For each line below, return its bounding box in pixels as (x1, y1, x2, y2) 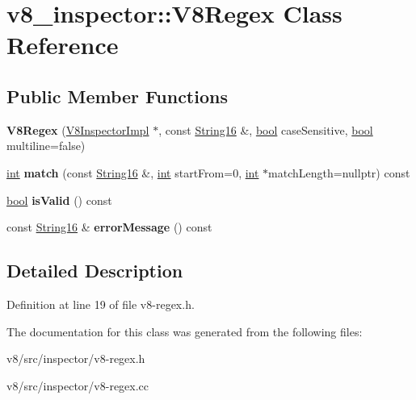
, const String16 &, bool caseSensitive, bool (158, 121, 373, 138)
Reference (6, 28, 119, 61)
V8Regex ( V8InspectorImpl (6, 121, 149, 138)
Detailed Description (6, 258, 183, 283)
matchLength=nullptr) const (268, 164, 410, 181)
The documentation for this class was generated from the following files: (6, 323, 363, 340)
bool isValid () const (6, 191, 112, 208)
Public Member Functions (6, 83, 228, 108)
